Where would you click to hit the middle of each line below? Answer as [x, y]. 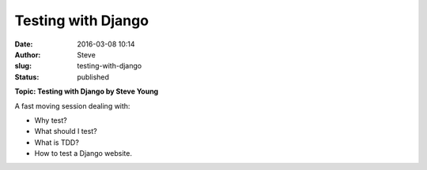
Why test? [51, 120]
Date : [24, 44]
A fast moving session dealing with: [72, 105]
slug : [23, 66]
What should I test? [66, 131]
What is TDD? [57, 142]
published [93, 77]
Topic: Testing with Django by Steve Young [87, 91]
